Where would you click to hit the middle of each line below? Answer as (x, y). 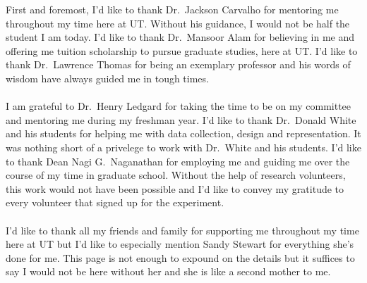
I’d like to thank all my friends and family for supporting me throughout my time (182, 230)
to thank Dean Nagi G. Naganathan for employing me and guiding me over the (178, 161)
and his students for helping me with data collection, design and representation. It (183, 133)
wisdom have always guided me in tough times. (107, 78)
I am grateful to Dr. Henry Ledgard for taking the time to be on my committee (179, 106)
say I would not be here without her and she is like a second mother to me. (168, 271)
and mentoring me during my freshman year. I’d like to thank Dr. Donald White (181, 119)
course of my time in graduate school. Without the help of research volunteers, (176, 175)
